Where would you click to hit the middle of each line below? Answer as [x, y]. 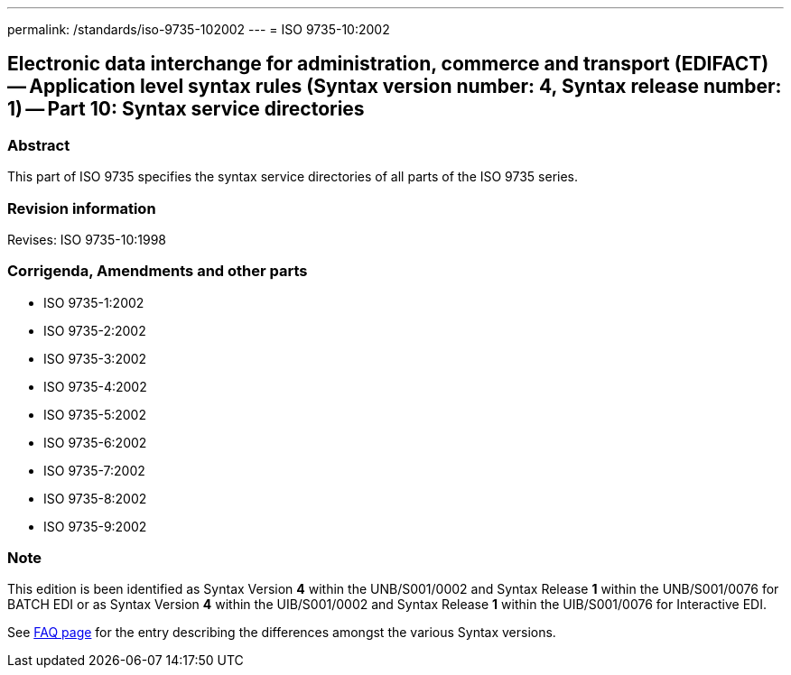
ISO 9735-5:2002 [95, 414]
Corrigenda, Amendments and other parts [158, 271]
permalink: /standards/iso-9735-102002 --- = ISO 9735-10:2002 [199, 29]
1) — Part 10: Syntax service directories [186, 109]
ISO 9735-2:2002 [95, 330]
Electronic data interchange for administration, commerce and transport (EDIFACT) [388, 64]
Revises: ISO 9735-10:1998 [87, 239]
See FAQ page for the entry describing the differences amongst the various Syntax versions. [282, 633]
